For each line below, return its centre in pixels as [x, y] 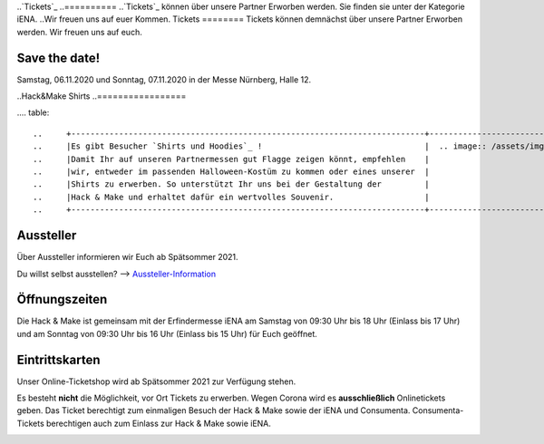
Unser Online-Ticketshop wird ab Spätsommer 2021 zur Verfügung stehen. [156, 381]
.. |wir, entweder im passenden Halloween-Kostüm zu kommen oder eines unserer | [231, 172]
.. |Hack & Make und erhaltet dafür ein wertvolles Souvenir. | [231, 197]
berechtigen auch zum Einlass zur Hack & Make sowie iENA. [159, 423]
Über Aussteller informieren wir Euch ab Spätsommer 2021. [128, 257]
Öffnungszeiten [62, 299]
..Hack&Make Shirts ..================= [102, 96]
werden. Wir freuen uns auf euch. [79, 32]
